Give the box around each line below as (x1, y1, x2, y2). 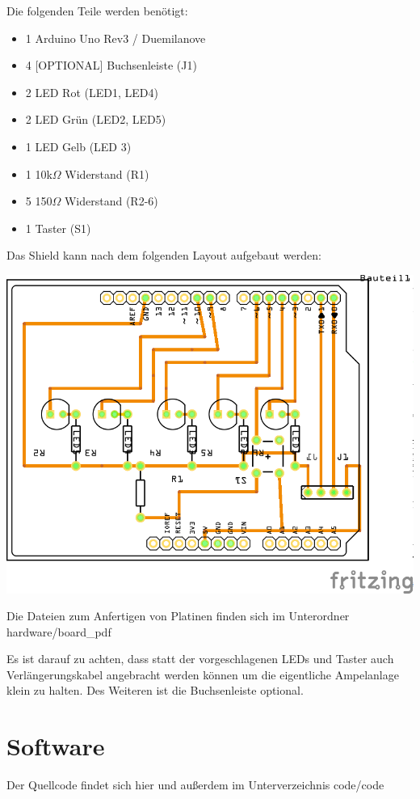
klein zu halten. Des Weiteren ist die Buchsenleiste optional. (6, 682, 304, 699)
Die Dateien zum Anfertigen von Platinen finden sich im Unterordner (6, 607, 350, 624)
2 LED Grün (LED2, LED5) (25, 111, 166, 128)
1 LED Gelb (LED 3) (25, 137, 132, 154)
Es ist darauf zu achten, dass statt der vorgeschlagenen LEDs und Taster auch (6, 650, 394, 667)
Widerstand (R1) (65, 165, 149, 182)
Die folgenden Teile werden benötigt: (6, 2, 188, 19)
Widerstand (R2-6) (64, 192, 158, 209)
